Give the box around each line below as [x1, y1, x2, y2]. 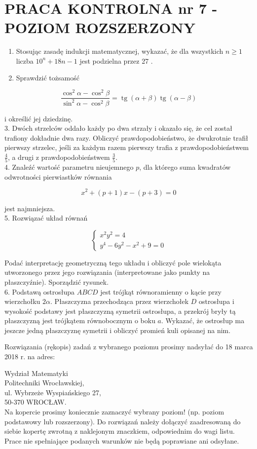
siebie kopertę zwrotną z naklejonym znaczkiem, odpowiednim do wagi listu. [4, 426, 235, 436]
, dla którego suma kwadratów [139, 162, 231, 172]
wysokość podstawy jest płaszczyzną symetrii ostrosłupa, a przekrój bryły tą [4, 305, 236, 316]
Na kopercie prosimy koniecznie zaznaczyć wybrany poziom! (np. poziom [4, 407, 224, 417]
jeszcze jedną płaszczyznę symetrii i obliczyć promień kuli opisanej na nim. [4, 325, 231, 335]
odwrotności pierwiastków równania [4, 171, 112, 182]
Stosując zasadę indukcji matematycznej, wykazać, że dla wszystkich [16, 46, 223, 56]
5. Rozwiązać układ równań [4, 213, 88, 223]
